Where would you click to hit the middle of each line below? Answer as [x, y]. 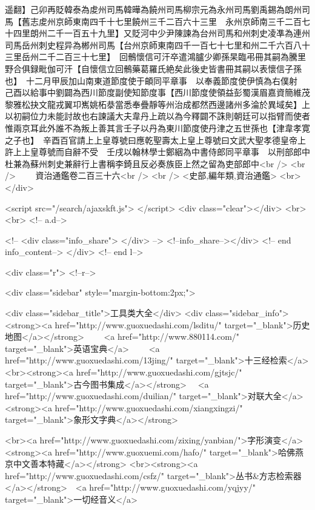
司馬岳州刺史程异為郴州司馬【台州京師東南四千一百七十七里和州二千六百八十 [157, 45]
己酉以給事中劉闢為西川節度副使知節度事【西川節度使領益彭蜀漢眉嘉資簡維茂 [157, 92]
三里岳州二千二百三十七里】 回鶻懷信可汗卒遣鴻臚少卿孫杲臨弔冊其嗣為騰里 [155, 57]
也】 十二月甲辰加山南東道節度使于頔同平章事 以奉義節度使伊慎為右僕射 [151, 80]
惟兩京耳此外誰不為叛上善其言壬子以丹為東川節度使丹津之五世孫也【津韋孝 [153, 127]
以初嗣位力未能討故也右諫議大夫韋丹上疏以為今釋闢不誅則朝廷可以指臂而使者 [157, 116]
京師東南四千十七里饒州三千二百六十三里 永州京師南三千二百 [178, 21]
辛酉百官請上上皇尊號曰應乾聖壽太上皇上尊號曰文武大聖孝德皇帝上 [174, 140]
